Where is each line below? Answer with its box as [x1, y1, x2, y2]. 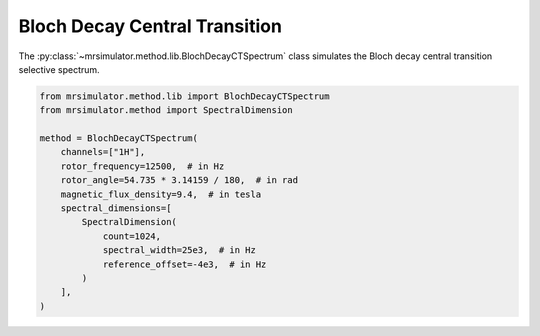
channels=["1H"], [60, 146, 146, 158]
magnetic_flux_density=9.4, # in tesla [60, 188, 262, 200]
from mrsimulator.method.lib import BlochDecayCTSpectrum [39, 90, 330, 102]
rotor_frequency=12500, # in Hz [60, 160, 225, 172]
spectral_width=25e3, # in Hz [102, 245, 257, 256]
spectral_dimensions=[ [60, 203, 172, 214]
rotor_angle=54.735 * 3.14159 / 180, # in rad [60, 175, 299, 186]
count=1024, [102, 230, 162, 242]
